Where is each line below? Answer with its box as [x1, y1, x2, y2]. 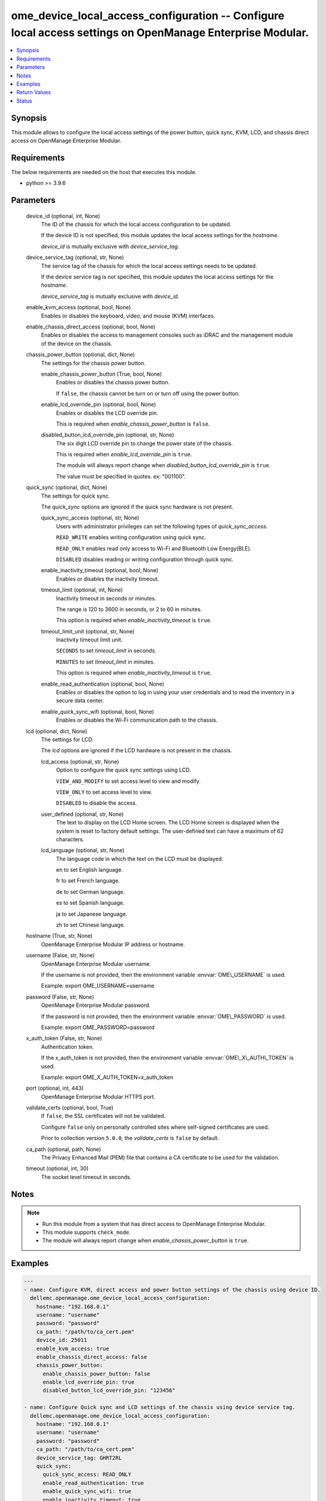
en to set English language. [56, 866, 123, 874]
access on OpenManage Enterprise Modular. [11, 137, 122, 144]
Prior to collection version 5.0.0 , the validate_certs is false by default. [41, 1135, 219, 1142]
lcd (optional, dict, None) [26, 727, 87, 735]
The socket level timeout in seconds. [41, 1173, 132, 1180]
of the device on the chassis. [41, 340, 113, 347]
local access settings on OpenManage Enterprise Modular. [11, 26, 309, 39]
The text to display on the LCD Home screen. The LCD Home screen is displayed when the [56, 819, 280, 826]
